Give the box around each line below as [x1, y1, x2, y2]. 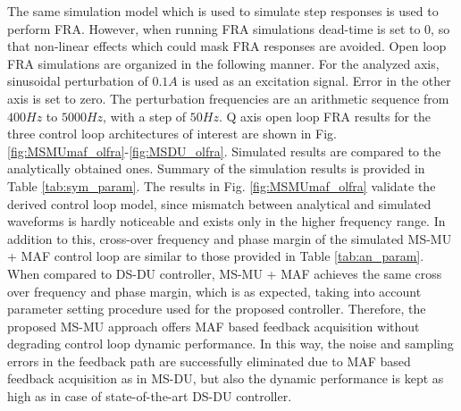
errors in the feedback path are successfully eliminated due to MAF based [7, 351, 411, 370]
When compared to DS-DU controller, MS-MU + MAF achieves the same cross [7, 264, 442, 282]
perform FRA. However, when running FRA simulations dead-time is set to [7, 19, 421, 38]
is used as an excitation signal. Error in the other [181, 71, 451, 90]
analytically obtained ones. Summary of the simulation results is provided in [7, 159, 425, 178]
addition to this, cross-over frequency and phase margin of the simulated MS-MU [7, 229, 452, 247]
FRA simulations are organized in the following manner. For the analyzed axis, [7, 54, 440, 72]
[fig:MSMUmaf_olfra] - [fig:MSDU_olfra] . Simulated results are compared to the [7, 141, 441, 160]
